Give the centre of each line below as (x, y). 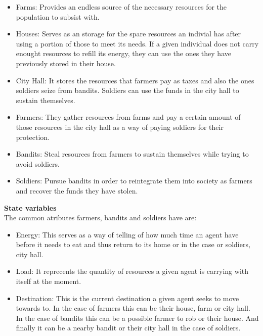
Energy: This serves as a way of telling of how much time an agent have (127, 234)
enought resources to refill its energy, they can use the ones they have (123, 53)
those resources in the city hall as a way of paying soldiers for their (120, 127)
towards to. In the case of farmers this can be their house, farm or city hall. (133, 308)
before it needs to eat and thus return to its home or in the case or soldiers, (133, 244)
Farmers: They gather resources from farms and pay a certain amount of (128, 117)
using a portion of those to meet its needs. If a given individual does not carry (137, 43)
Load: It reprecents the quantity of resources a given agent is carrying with (132, 271)
